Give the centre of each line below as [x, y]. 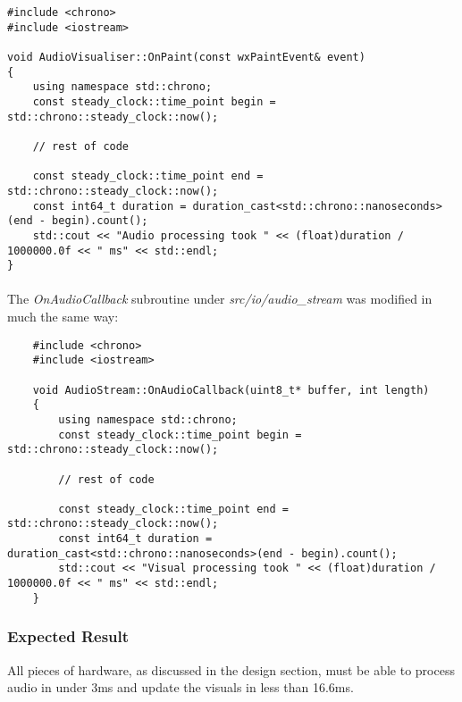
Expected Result [68, 636]
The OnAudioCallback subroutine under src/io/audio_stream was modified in [220, 299]
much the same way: [63, 316]
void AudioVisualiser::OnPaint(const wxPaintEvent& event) [186, 57]
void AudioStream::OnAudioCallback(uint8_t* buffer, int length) [231, 390]
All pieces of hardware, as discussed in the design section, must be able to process [231, 669]
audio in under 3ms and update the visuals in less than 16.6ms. [181, 687]
